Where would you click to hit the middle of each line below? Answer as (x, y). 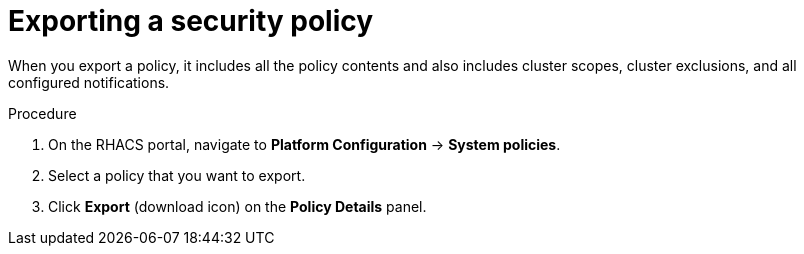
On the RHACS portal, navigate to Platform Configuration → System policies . (304, 144)
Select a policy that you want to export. (177, 175)
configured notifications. (89, 82)
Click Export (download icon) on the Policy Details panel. (237, 206)
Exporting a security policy (191, 21)
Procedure (42, 113)
